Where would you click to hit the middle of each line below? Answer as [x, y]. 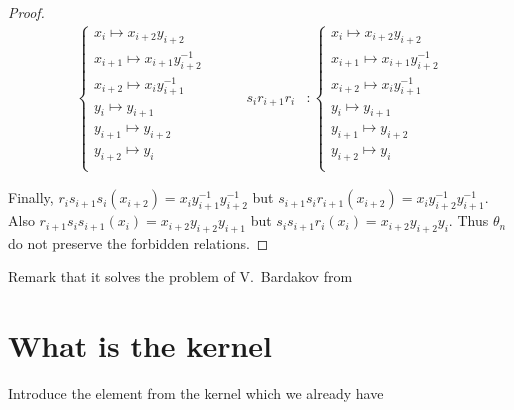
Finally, [31, 197]
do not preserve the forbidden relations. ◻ [138, 242]
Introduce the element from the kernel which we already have [196, 393]
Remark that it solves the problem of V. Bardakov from [180, 276]
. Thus [468, 220]
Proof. [26, 12]
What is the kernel [140, 345]
